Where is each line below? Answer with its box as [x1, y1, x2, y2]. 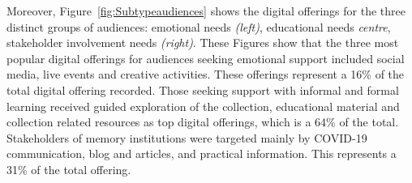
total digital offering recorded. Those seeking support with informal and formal [6, 81, 399, 98]
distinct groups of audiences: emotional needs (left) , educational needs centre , [6, 18, 391, 35]
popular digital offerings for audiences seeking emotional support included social [6, 49, 405, 66]
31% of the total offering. [6, 160, 131, 177]
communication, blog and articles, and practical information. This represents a [6, 145, 397, 162]
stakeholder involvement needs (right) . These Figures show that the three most [6, 34, 399, 51]
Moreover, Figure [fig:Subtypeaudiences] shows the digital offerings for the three [6, 2, 406, 19]
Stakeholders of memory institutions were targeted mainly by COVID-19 [6, 129, 367, 146]
